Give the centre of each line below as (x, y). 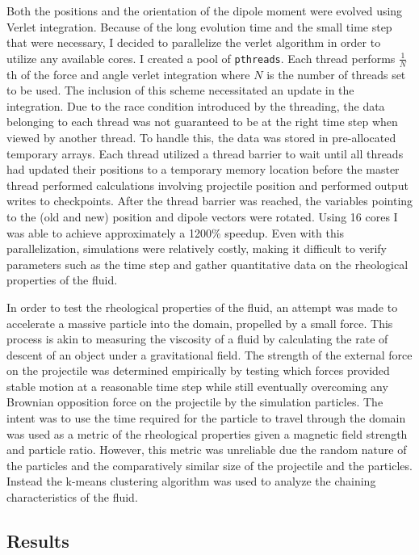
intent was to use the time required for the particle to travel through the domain (206, 418)
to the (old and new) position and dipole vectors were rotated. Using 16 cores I (202, 216)
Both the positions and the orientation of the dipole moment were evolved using (205, 11)
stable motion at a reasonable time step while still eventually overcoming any (197, 386)
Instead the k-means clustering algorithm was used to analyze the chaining (191, 481)
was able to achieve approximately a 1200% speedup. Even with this (176, 232)
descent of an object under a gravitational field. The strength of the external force (209, 354)
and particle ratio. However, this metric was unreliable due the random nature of (207, 450)
